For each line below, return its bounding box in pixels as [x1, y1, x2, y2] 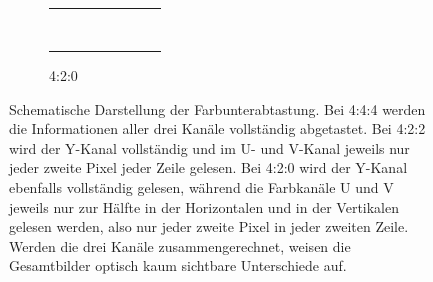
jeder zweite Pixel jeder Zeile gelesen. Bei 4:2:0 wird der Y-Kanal [9, 157, 408, 178]
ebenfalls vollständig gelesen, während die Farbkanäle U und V [9, 176, 394, 197]
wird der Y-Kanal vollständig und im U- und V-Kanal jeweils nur [9, 137, 410, 158]
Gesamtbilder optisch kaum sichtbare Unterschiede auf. [9, 255, 347, 276]
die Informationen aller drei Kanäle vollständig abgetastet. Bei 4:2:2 [9, 118, 426, 139]
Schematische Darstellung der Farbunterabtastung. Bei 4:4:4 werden [9, 98, 426, 119]
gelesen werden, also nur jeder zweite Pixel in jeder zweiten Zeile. [9, 216, 409, 237]
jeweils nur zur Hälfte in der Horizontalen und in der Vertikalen [9, 196, 400, 217]
